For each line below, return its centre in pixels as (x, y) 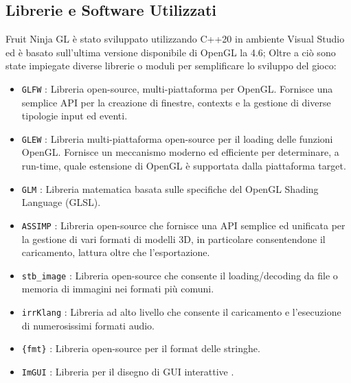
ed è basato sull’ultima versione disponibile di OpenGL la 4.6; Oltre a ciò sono (171, 52)
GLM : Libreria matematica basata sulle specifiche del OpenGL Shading (170, 188)
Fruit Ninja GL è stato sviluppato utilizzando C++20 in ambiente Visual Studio (175, 39)
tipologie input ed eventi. (75, 116)
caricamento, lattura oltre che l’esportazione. (116, 252)
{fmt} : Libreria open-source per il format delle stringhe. (141, 348)
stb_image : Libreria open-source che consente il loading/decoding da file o (180, 275)
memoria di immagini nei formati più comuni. (118, 289)
